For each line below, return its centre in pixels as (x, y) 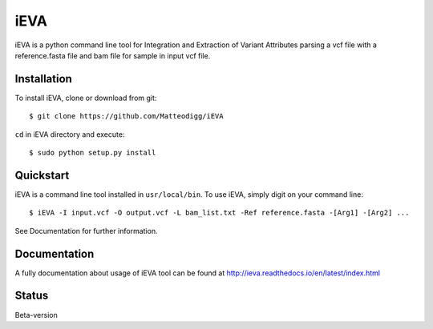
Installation (43, 79)
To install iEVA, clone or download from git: (86, 98)
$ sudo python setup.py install (93, 153)
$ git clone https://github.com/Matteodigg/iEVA (126, 116)
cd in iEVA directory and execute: (70, 134)
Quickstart (42, 175)
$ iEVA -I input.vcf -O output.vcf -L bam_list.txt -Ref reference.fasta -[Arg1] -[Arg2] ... (219, 213)
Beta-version (36, 315)
